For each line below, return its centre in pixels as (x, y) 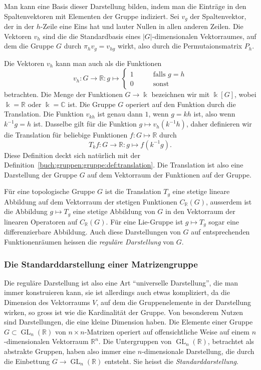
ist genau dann (120, 114)
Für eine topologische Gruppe (50, 191)
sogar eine (224, 221)
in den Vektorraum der (200, 211)
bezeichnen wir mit (181, 94)
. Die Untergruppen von (135, 341)
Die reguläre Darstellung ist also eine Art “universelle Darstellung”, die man (121, 282)
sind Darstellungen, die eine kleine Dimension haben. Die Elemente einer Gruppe (128, 322)
